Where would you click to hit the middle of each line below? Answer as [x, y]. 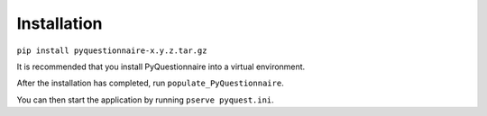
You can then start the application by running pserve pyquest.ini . [145, 100]
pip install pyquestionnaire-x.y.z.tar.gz [112, 50]
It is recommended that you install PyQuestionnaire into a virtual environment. [161, 67]
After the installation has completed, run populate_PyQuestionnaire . [150, 83]
